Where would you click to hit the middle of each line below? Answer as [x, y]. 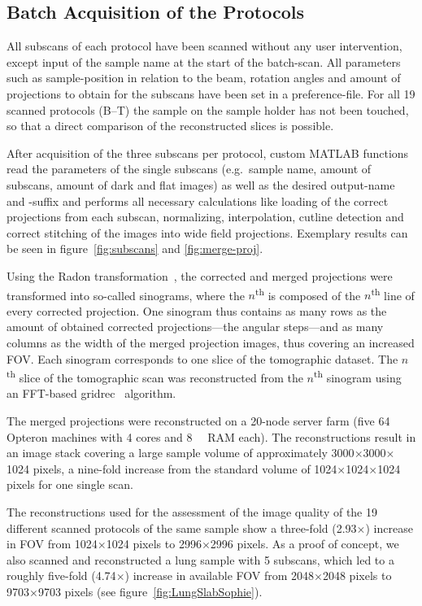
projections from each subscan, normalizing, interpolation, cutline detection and [205, 217]
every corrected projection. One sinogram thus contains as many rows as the [197, 310]
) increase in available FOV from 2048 [220, 575]
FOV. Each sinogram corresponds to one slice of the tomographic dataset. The [202, 358]
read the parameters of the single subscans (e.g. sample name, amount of [189, 169]
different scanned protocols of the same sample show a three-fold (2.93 [182, 528]
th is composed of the [308, 294]
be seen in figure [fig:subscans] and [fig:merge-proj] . [135, 249]
